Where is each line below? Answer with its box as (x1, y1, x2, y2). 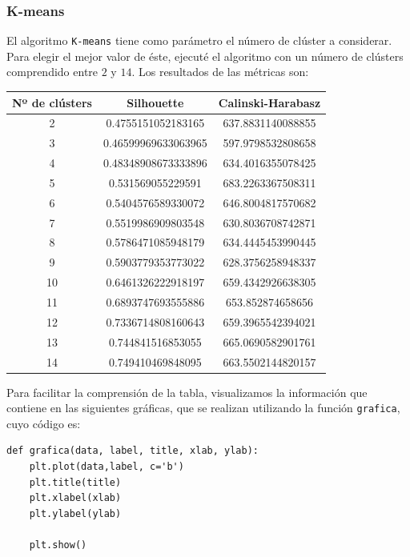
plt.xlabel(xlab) (29, 492, 122, 504)
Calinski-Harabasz (218, 94, 321, 110)
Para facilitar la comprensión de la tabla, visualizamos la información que (6, 383, 368, 400)
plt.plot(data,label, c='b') (29, 461, 184, 473)
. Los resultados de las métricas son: (131, 63, 309, 80)
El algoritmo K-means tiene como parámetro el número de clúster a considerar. (6, 32, 392, 49)
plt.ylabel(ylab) (29, 507, 122, 519)
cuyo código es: (6, 415, 81, 431)
